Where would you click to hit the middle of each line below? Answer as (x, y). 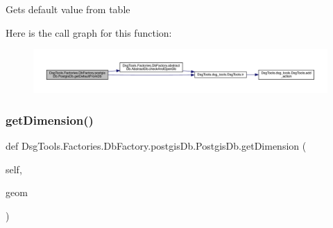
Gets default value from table (68, 9)
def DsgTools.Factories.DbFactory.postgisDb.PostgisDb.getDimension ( (156, 145)
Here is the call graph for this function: (89, 32)
